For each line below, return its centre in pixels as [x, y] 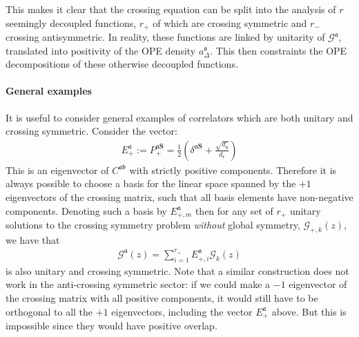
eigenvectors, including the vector [182, 311]
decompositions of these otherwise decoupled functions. [122, 64]
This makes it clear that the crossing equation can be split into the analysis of [171, 9]
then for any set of [234, 210]
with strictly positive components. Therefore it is [233, 170]
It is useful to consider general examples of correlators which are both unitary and [179, 117]
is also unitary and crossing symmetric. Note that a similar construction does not [177, 270]
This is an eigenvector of [57, 170]
